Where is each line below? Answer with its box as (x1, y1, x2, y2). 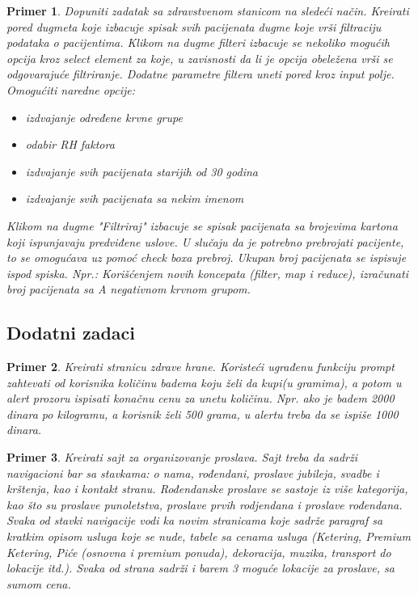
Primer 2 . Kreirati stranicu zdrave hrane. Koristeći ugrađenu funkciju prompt (6, 358, 395, 375)
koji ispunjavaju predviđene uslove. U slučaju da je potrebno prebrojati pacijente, (6, 233, 404, 250)
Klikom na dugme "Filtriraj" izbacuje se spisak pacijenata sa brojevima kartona (6, 217, 398, 234)
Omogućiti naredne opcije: (6, 81, 136, 98)
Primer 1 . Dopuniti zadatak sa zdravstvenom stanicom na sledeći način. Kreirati (6, 2, 409, 19)
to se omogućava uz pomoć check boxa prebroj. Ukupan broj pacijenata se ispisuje (6, 249, 407, 266)
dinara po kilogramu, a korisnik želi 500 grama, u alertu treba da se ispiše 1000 (6, 405, 399, 422)
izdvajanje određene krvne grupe (25, 108, 183, 125)
